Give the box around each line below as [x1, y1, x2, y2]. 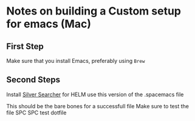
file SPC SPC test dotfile [6, 109, 67, 116]
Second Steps [6, 74, 61, 85]
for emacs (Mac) [6, 17, 91, 31]
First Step [6, 41, 44, 51]
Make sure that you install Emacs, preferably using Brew [6, 57, 145, 64]
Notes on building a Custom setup [6, 4, 181, 18]
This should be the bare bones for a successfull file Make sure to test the [6, 102, 190, 110]
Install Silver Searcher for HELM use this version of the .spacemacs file [6, 91, 184, 98]
